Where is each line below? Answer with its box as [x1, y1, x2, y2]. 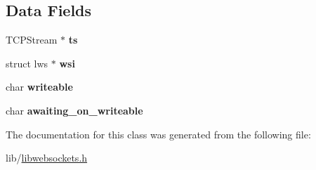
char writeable [6, 79, 73, 94]
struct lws [6, 55, 48, 70]
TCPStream [6, 32, 58, 47]
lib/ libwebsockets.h [6, 150, 88, 165]
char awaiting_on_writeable [6, 103, 143, 117]
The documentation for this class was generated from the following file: [6, 126, 311, 141]
